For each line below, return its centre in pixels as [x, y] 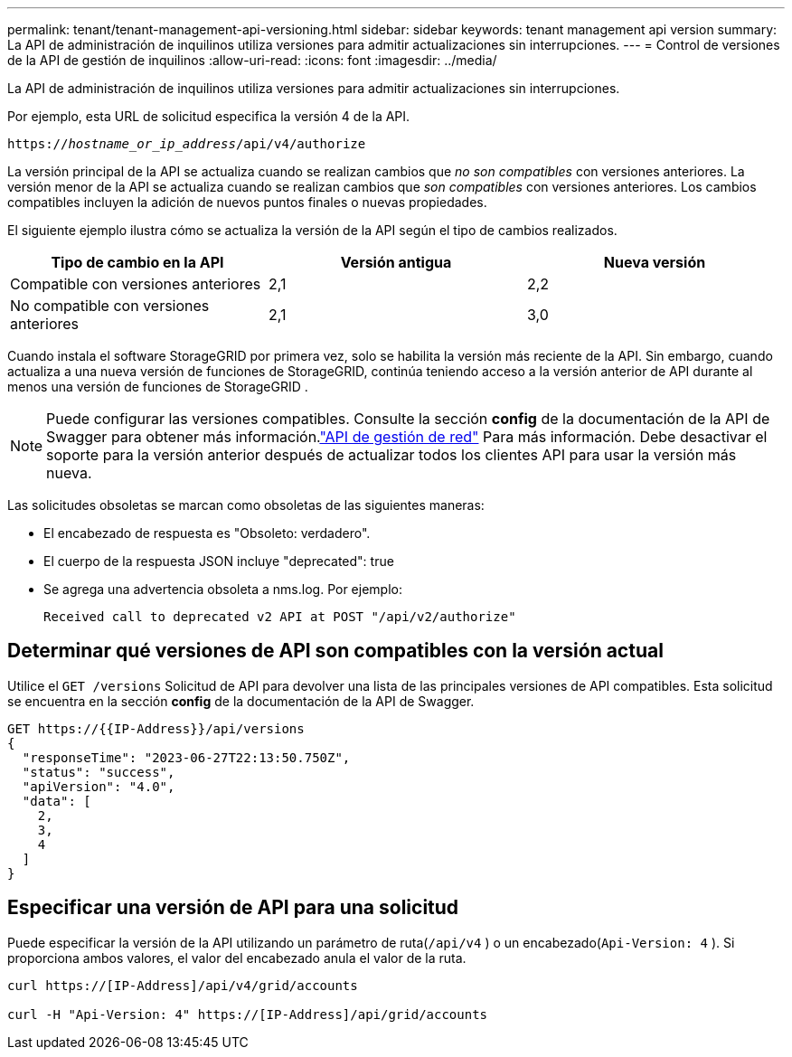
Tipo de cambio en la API [137, 262]
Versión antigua [396, 262]
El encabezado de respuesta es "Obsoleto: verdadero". [207, 533]
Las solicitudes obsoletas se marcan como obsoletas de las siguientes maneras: [246, 505]
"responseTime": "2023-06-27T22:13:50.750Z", [186, 757]
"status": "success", [99, 772]
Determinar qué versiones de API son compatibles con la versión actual [335, 651]
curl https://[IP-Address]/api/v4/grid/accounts [183, 985]
